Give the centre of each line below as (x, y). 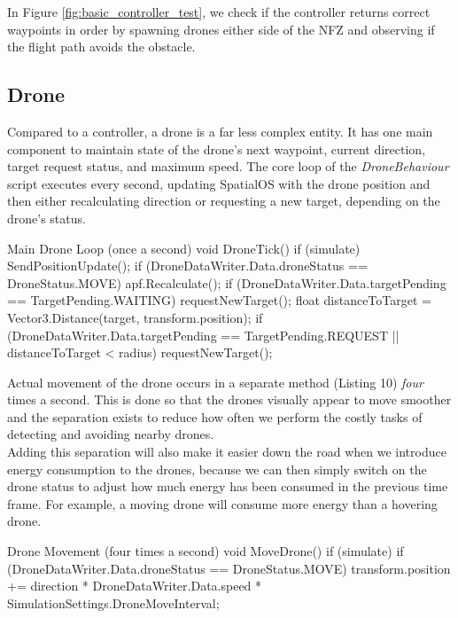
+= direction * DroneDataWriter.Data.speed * (135, 586)
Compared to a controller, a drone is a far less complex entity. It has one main (220, 131)
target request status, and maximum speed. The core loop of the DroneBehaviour (228, 166)
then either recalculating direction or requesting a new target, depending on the (224, 201)
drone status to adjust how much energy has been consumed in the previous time (228, 486)
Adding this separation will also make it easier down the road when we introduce (227, 452)
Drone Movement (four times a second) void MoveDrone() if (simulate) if (206, 551)
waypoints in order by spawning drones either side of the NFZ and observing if (221, 29)
